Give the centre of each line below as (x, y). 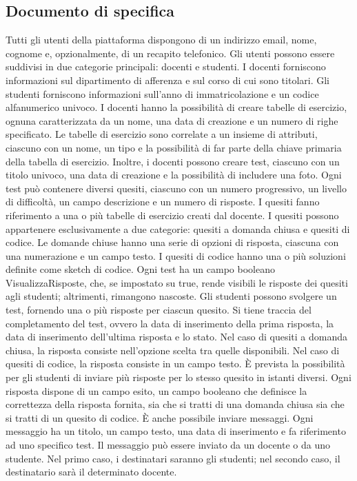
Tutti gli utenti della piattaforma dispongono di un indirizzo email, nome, (161, 40)
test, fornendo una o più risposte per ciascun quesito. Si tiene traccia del (159, 310)
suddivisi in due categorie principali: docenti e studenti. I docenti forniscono (166, 66)
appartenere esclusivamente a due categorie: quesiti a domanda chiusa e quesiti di (178, 228)
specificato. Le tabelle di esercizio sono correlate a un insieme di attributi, (162, 134)
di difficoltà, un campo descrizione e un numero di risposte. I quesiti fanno (163, 202)
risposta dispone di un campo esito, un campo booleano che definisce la (156, 390)
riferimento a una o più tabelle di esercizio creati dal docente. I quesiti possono (172, 215)
